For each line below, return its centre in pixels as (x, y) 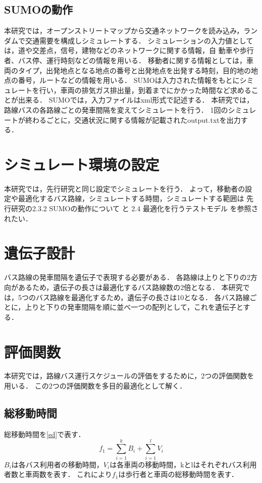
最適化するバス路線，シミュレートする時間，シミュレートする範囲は (131, 198)
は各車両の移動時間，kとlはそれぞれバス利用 (183, 464)
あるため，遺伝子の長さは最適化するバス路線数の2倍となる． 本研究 (130, 287)
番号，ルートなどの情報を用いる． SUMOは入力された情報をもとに (129, 80)
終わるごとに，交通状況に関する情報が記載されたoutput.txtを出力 (133, 119)
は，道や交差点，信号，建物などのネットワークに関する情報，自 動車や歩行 (129, 50)
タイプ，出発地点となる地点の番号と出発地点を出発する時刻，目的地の (134, 70)
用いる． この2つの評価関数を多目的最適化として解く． (95, 386)
